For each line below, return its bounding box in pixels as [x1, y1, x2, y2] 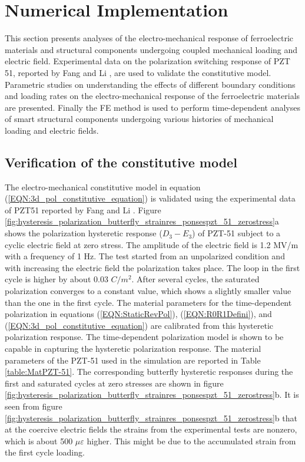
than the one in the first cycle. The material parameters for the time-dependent [5, 296, 292, 308]
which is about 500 [5, 434, 73, 447]
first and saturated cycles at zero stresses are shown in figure [5, 377, 224, 389]
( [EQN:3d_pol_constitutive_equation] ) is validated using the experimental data [5, 192, 296, 204]
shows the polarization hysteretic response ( [5, 227, 163, 239]
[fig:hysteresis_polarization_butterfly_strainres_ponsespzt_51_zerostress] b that [5, 411, 297, 424]
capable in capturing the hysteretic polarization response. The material [5, 342, 261, 354]
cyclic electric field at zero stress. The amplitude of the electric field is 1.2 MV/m [5, 238, 299, 250]
